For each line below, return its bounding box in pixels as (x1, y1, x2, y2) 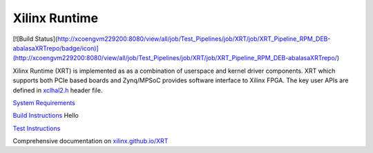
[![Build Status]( (12, 35, 58, 43)
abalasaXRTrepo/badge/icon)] (12, 44, 99, 52)
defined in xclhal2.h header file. (12, 86, 103, 94)
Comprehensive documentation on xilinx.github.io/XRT (12, 137, 169, 145)
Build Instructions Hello (12, 111, 79, 120)
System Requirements (12, 98, 75, 107)
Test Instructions (12, 124, 61, 132)
